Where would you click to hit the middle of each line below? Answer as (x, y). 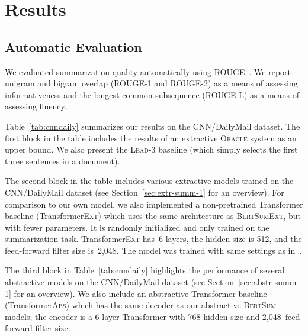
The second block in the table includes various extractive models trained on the (149, 181)
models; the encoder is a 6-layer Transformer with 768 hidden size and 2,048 (143, 316)
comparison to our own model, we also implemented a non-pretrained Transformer (154, 204)
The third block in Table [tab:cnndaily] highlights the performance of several (145, 270)
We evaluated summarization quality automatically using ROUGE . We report (148, 71)
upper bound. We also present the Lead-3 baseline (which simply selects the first (151, 149)
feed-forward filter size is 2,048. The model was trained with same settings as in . (153, 250)
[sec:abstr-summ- (269, 282)
